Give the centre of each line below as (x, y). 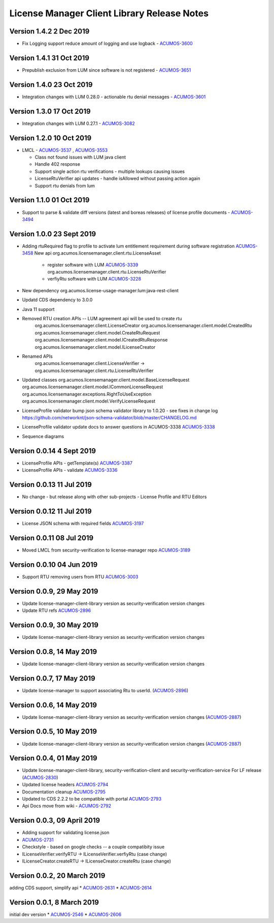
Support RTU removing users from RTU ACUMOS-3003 (80, 576)
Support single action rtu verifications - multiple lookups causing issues (110, 171)
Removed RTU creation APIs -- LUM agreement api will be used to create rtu (102, 318)
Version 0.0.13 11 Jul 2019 (51, 485)
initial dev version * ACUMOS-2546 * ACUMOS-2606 (65, 914)
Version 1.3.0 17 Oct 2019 (50, 111)
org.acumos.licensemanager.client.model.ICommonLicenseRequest (93, 387)
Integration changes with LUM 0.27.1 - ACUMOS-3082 (79, 123)
